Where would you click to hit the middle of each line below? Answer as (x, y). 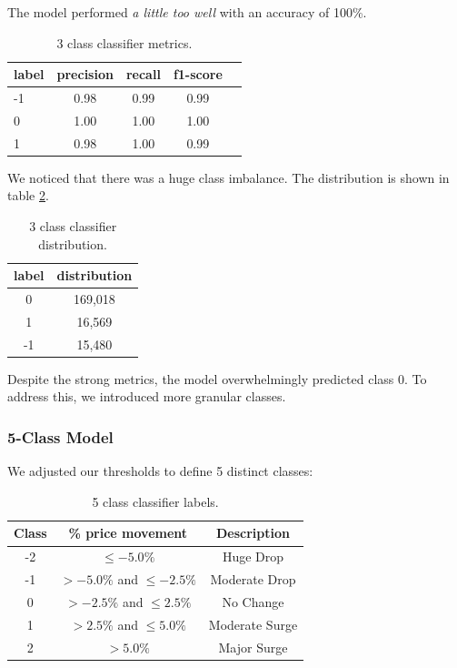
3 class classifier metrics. (124, 42)
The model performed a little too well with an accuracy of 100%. (187, 12)
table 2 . (28, 195)
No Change (253, 601)
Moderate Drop (253, 579)
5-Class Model (60, 436)
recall (143, 74)
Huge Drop (253, 557)
